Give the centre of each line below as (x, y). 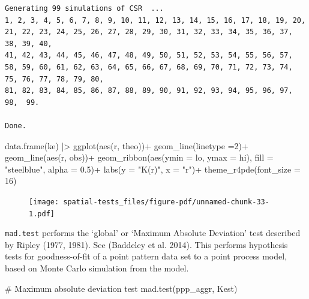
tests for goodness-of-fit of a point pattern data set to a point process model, (146, 256)
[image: (44, 202)
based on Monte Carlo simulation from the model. (97, 268)
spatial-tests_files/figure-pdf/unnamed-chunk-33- (166, 202)
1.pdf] (42, 214)
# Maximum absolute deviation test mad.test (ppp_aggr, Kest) (121, 288)
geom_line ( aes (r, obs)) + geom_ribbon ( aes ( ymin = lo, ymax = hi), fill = (139, 157)
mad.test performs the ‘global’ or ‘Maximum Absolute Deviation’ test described (153, 233)
